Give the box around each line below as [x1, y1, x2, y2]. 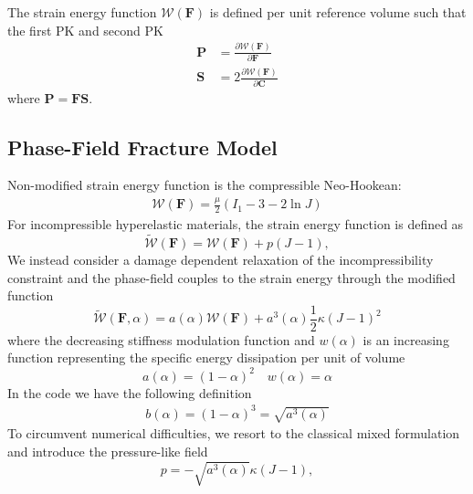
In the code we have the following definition [7, 383, 252, 402]
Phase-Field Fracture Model [7, 132, 278, 161]
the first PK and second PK [7, 20, 163, 39]
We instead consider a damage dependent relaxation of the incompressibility [7, 250, 434, 268]
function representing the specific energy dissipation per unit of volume [7, 348, 405, 367]
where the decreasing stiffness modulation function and [7, 330, 315, 349]
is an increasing [363, 330, 449, 349]
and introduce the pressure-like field [7, 441, 208, 460]
